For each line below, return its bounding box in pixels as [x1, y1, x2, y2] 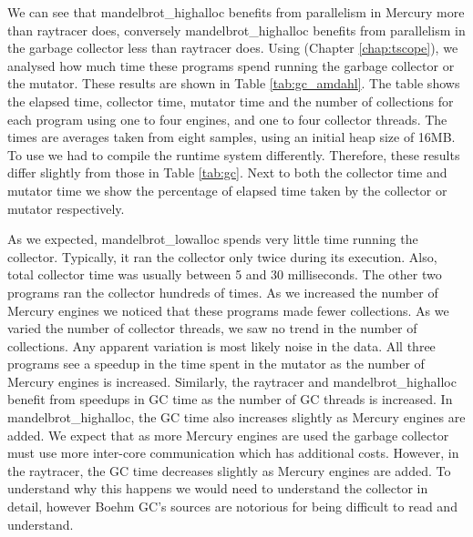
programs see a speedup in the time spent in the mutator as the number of [7, 354, 425, 373]
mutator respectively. [7, 198, 125, 218]
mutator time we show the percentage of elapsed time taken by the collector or [7, 180, 447, 199]
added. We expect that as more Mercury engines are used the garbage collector [7, 425, 449, 444]
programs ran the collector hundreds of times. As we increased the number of [7, 282, 438, 301]
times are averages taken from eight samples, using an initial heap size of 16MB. [7, 127, 456, 147]
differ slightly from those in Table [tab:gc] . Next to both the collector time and [7, 163, 447, 182]
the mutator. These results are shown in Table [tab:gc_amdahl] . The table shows [7, 74, 460, 93]
